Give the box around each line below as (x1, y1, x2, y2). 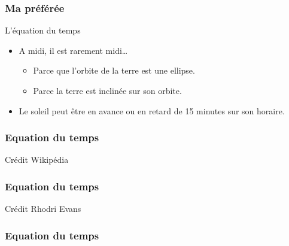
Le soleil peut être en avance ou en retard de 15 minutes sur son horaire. (19, 104, 285, 117)
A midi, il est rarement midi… (19, 44, 128, 56)
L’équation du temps (5, 24, 81, 37)
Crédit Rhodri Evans (5, 202, 81, 215)
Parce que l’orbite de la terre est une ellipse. (33, 64, 195, 77)
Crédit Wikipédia (5, 153, 69, 166)
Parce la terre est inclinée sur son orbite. (33, 84, 182, 96)
